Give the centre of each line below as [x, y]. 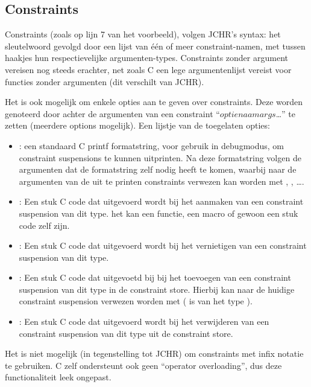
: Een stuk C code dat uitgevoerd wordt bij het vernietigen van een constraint [163, 245]
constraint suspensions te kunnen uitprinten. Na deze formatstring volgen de [160, 157]
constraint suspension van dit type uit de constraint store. [126, 333]
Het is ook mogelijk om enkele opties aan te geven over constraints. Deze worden [154, 102]
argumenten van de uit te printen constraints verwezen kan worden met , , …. [162, 181]
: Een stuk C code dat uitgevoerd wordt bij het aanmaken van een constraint [161, 201]
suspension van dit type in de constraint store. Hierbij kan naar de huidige [157, 289]
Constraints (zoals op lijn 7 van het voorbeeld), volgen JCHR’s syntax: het [143, 34]
